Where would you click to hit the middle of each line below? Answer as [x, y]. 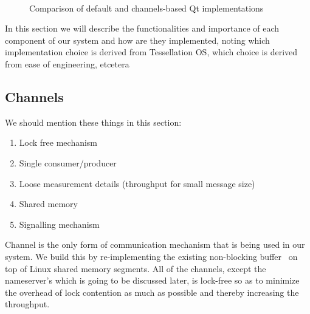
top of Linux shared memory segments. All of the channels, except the [136, 268]
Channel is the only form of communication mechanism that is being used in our [155, 244]
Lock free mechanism [58, 142]
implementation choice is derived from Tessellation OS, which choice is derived [151, 52]
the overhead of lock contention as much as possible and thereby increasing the [152, 292]
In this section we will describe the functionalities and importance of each [142, 28]
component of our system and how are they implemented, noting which [137, 40]
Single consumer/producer [68, 162]
